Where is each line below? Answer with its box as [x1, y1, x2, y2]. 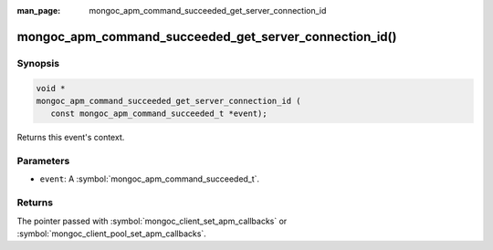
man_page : [16, 5, 61, 16]
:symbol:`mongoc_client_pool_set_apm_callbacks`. [16, 228, 207, 239]
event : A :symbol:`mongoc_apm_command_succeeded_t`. [39, 173, 260, 184]
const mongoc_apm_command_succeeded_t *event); [50, 109, 268, 119]
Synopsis [16, 57, 59, 69]
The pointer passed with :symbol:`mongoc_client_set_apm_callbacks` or [16, 215, 288, 226]
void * [36, 83, 66, 93]
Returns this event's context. [16, 132, 125, 143]
